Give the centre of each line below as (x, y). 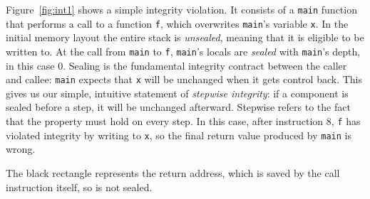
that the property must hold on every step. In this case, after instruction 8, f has (183, 121)
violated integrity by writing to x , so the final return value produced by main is (179, 135)
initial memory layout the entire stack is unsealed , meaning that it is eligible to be (185, 37)
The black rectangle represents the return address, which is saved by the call (173, 172)
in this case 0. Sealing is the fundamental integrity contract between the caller (176, 65)
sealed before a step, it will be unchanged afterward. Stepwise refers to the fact (178, 107)
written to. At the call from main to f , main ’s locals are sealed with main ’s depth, (183, 51)
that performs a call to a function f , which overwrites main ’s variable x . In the (177, 23)
